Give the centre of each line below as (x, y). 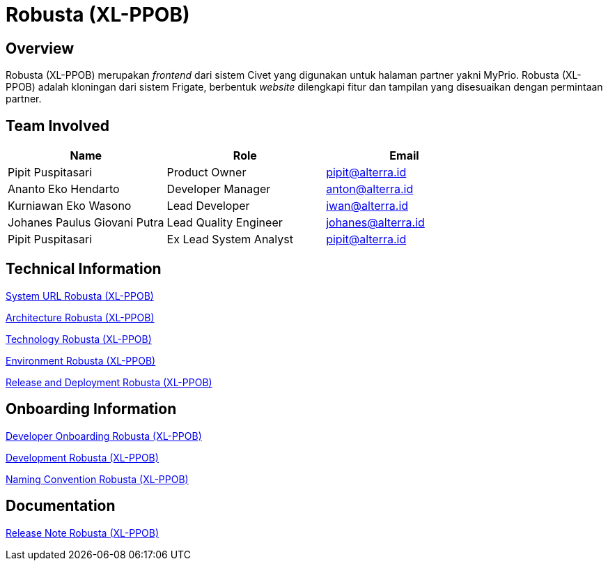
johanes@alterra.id (375, 223)
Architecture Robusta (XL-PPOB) (80, 317)
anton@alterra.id (370, 189)
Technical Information (84, 269)
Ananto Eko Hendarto (64, 189)
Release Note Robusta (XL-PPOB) (83, 533)
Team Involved (57, 125)
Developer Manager (219, 189)
